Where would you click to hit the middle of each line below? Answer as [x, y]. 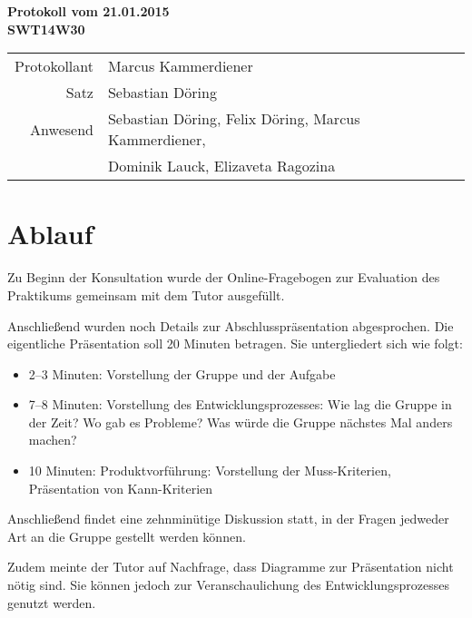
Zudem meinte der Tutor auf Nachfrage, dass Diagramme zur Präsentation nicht [231, 567]
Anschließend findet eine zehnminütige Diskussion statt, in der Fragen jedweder [228, 519]
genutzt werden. [52, 602]
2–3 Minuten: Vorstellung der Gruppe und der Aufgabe [182, 373]
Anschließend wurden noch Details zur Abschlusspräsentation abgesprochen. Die [231, 325]
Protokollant [54, 66]
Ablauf [50, 234]
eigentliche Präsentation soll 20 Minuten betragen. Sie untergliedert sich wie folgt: [235, 343]
